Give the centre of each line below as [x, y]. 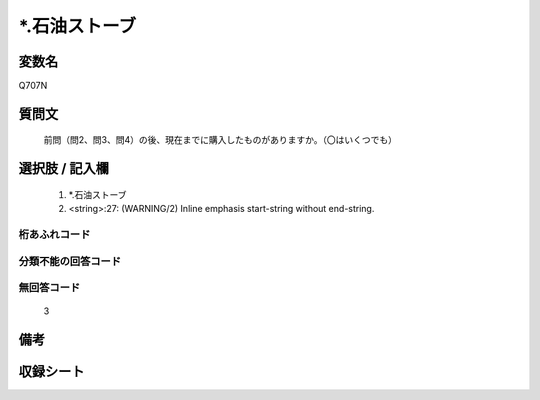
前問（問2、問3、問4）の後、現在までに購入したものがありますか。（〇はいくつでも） [220, 140]
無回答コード [49, 288]
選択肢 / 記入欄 [64, 168]
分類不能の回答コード [70, 261]
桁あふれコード [54, 235]
